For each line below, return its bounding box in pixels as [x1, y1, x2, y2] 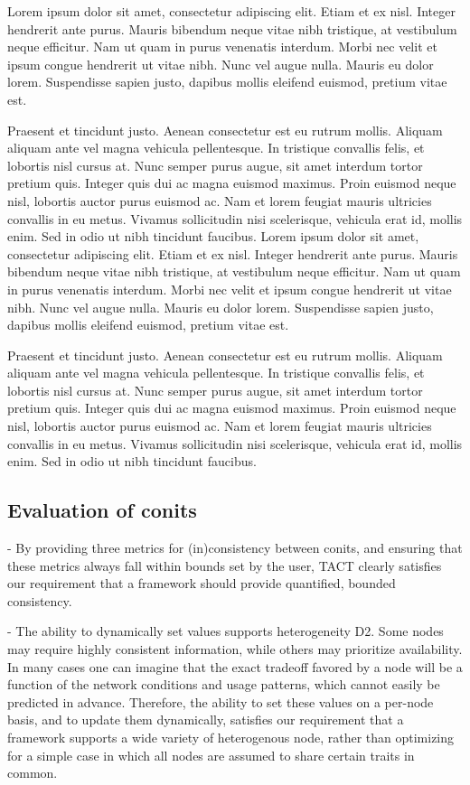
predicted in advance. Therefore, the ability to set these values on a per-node [7, 692, 434, 711]
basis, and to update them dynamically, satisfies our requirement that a [7, 710, 404, 729]
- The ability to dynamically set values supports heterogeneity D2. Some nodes [7, 621, 444, 640]
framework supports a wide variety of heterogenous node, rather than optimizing [7, 727, 455, 746]
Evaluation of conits [7, 496, 197, 524]
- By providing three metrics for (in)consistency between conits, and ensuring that [7, 538, 463, 557]
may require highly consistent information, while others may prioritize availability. [7, 640, 463, 659]
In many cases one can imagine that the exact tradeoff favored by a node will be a [7, 657, 463, 676]
